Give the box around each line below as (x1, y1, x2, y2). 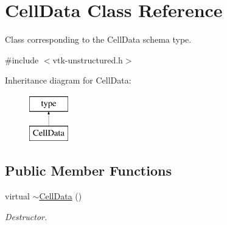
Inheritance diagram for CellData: (5, 74, 131, 87)
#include (5, 53, 39, 66)
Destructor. (5, 210, 47, 223)
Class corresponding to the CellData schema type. (5, 33, 192, 46)
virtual (5, 190, 30, 202)
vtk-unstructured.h (52, 53, 123, 66)
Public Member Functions (5, 161, 172, 180)
